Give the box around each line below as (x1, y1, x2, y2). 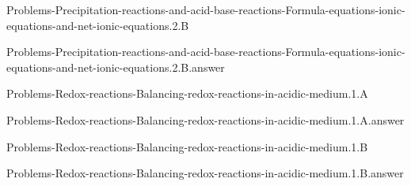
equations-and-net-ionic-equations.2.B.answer (6, 58, 225, 75)
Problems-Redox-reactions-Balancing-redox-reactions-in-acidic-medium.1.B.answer (6, 165, 404, 181)
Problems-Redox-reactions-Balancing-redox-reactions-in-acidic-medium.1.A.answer (6, 111, 405, 128)
